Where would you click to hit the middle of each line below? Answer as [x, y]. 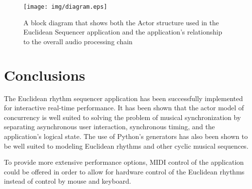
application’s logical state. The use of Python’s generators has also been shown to [126, 136]
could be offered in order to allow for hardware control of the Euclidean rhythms [124, 171]
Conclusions [45, 75]
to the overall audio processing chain [78, 41]
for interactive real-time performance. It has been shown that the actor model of [124, 108]
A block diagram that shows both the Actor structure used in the [121, 22]
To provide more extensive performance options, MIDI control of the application [124, 162]
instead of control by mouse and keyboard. [68, 181]
